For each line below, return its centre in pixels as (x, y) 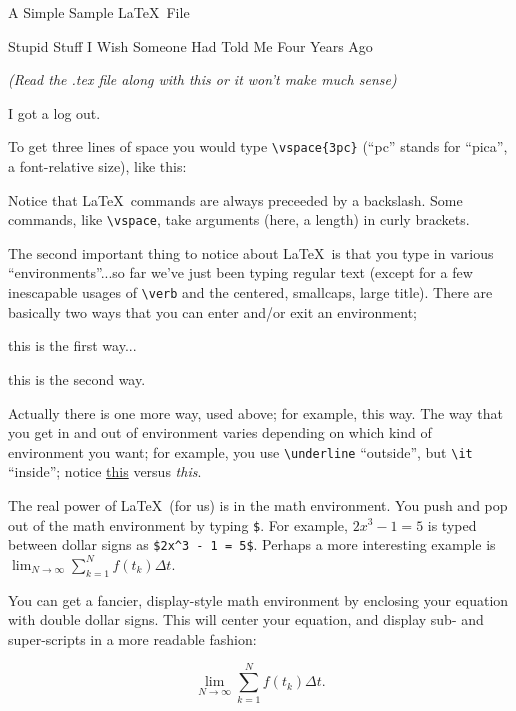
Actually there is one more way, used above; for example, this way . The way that (255, 412)
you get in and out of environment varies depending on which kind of (220, 432)
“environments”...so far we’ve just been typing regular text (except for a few (240, 272)
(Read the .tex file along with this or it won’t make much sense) (202, 79)
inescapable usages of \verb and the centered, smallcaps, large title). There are (250, 292)
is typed (452, 524)
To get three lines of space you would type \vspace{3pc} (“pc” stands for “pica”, (258, 146)
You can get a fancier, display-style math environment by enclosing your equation (258, 599)
